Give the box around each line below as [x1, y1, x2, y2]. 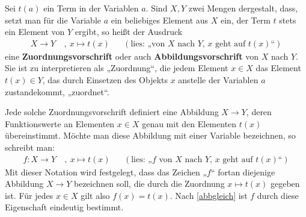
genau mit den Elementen [142, 117, 237, 130]
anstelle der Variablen [178, 74, 259, 86]
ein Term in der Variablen [43, 2, 139, 14]
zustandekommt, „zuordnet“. [5, 85, 109, 98]
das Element [256, 61, 301, 74]
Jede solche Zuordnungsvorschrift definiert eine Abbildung [5, 105, 219, 118]
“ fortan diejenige [210, 165, 275, 178]
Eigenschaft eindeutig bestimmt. [5, 201, 124, 213]
